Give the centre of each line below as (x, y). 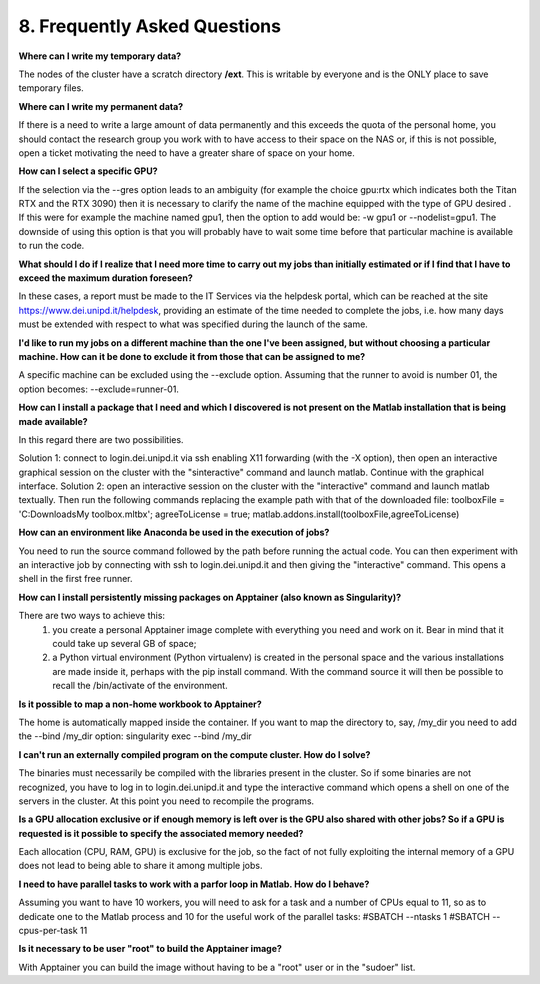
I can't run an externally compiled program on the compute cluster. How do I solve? (194, 754)
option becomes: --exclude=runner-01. (99, 389)
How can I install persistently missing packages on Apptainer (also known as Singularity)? (210, 597)
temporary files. (51, 88)
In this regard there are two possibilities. (101, 439)
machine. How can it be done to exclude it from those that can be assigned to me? (192, 356)
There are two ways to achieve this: (91, 616)
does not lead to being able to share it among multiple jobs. (140, 866)
